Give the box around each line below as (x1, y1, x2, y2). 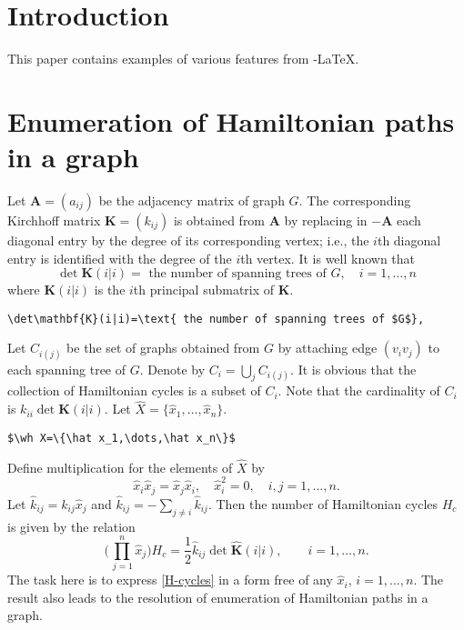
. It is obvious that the (290, 359, 417, 378)
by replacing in (284, 211, 368, 230)
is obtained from (173, 211, 266, 230)
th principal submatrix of (133, 280, 275, 299)
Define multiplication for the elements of (7, 457, 233, 476)
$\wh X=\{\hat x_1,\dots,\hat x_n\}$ (7, 431, 236, 445)
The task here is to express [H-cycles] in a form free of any (7, 570, 333, 589)
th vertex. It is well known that (240, 248, 416, 267)
